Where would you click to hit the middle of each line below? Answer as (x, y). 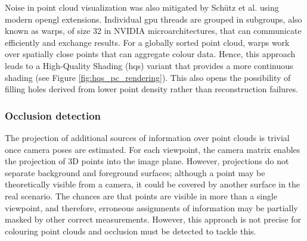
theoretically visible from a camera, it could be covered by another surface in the (153, 184)
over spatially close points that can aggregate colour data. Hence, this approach (150, 54)
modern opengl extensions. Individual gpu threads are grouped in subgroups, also (153, 19)
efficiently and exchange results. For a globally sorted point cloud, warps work (147, 42)
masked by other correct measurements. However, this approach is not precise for (153, 219)
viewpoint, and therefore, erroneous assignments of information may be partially (151, 207)
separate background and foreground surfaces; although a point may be (135, 172)
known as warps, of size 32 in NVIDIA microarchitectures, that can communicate (153, 31)
